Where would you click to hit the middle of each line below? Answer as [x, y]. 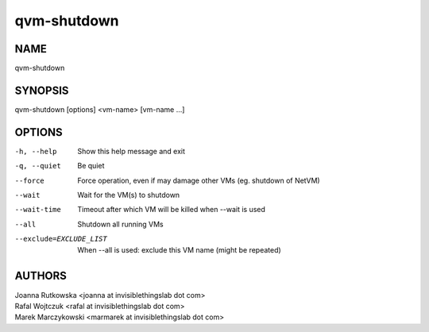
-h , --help [36, 151]
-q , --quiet [38, 166]
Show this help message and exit [131, 151]
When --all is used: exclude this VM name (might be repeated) [179, 249]
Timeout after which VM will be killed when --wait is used [172, 210]
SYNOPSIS [42, 90]
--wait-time [38, 210]
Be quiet [91, 166]
